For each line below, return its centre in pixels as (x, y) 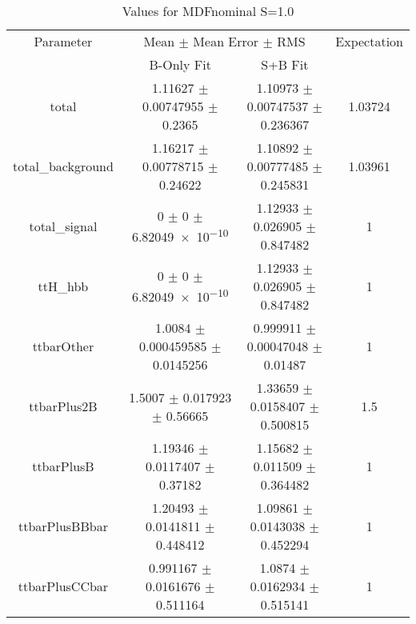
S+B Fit (285, 64)
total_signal (63, 226)
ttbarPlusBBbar (63, 526)
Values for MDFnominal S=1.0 (208, 11)
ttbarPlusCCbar (63, 586)
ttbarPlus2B (63, 406)
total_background (63, 166)
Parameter (63, 41)
